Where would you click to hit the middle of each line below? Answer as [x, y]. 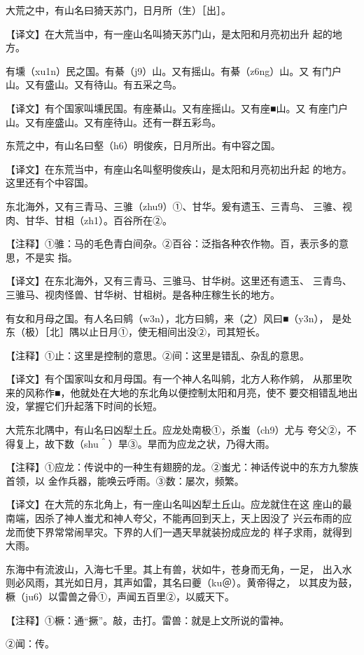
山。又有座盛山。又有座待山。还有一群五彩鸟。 [113, 122]
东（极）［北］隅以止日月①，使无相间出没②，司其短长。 [135, 332]
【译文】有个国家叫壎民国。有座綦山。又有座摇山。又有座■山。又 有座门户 [177, 108]
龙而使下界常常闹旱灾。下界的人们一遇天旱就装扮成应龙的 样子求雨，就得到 [179, 531]
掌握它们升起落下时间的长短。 [93, 406]
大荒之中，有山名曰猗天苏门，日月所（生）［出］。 [118, 10]
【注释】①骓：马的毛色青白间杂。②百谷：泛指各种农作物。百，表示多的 [172, 243]
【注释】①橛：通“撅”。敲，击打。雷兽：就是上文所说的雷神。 [148, 620]
